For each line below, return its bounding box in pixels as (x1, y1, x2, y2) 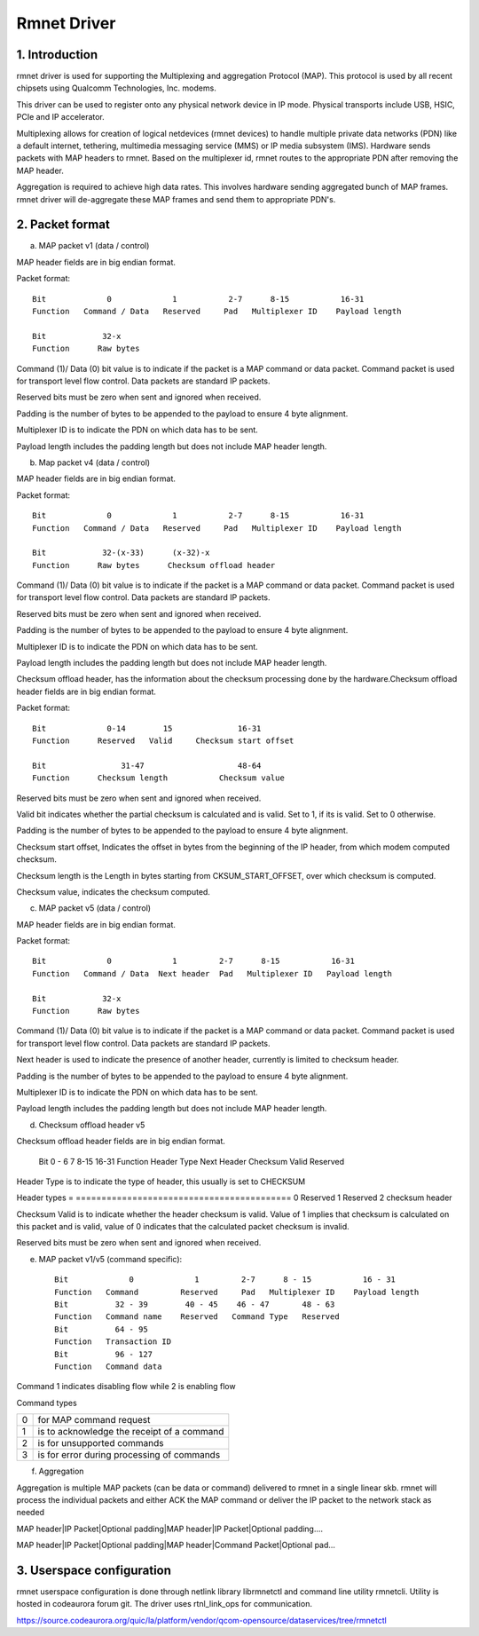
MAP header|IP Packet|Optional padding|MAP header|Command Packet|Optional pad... (16, 1540, 336, 1551)
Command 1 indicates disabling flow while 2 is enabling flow (16, 1381, 236, 1392)
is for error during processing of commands (37, 1449, 221, 1461)
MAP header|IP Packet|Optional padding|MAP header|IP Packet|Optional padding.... (16, 1523, 324, 1534)
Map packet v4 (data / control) (38, 457, 151, 468)
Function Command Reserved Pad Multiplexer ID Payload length (54, 1287, 420, 1297)
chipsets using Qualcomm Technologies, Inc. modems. (16, 83, 216, 93)
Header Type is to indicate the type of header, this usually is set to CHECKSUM (16, 1176, 306, 1187)
